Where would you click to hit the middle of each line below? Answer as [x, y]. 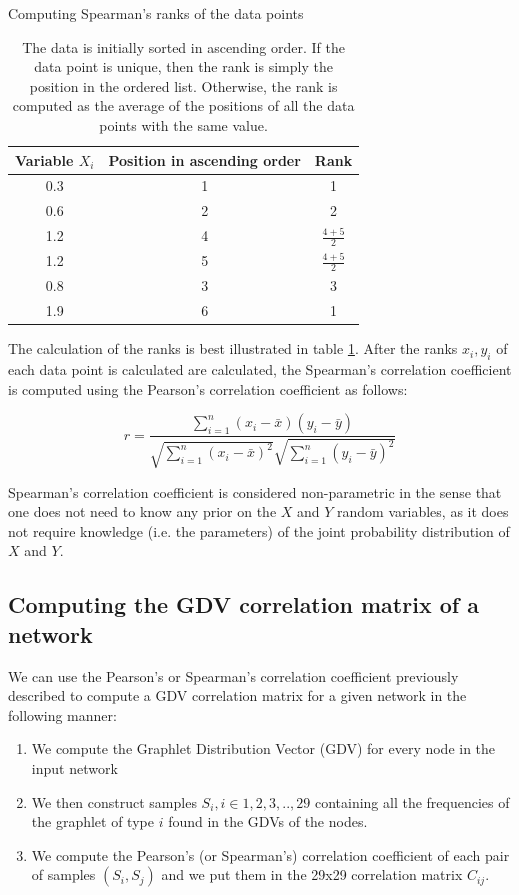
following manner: [62, 714]
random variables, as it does [423, 511]
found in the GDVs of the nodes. [268, 821]
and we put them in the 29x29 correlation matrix [312, 874]
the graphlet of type [92, 821]
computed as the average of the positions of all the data [183, 105]
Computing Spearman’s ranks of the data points [156, 13]
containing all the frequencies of [412, 801]
